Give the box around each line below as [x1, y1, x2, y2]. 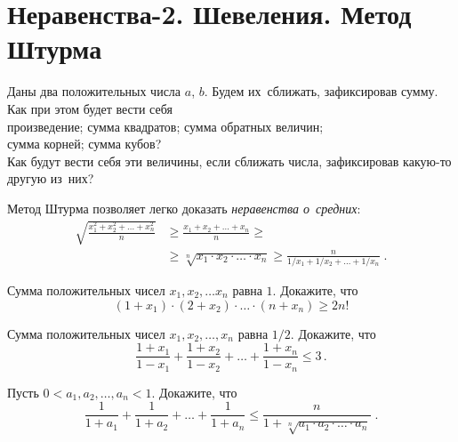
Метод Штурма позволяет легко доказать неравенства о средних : [7, 198, 361, 217]
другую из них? [7, 169, 94, 188]
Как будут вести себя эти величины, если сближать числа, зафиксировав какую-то [7, 151, 452, 170]
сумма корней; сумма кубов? [7, 134, 162, 153]
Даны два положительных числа [7, 82, 181, 100]
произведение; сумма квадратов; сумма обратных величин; [7, 117, 324, 135]
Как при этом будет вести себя [7, 99, 173, 117]
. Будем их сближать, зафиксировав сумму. [204, 82, 438, 100]
